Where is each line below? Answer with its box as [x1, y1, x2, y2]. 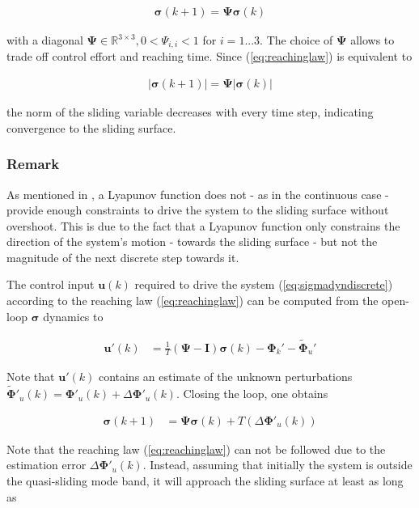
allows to [350, 32, 395, 49]
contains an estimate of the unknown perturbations [98, 368, 353, 385]
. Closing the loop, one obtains [176, 385, 328, 402]
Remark [6, 154, 60, 174]
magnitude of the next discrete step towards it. [6, 248, 239, 265]
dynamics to [43, 307, 104, 324]
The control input [6, 276, 95, 293]
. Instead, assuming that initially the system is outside [142, 456, 413, 473]
